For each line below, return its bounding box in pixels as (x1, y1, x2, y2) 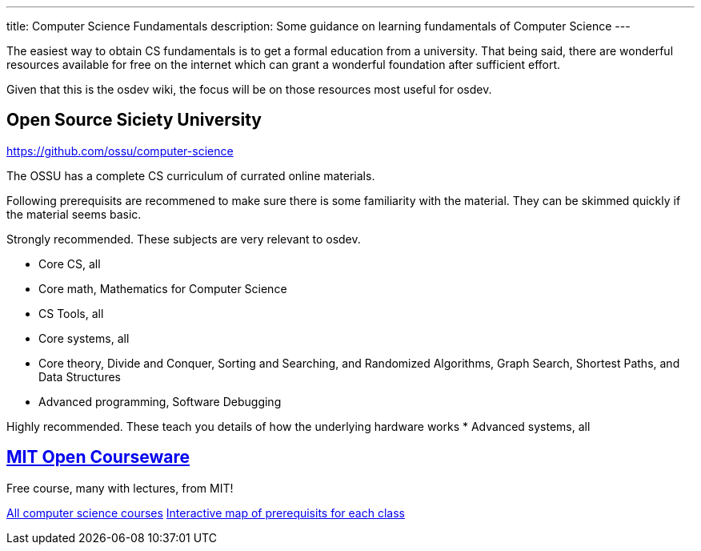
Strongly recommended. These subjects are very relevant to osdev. (6, 231, 361, 246)
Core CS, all (38, 256, 101, 271)
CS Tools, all (38, 306, 104, 320)
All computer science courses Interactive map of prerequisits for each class (6, 505, 405, 520)
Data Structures (38, 369, 121, 384)
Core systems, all (38, 331, 130, 345)
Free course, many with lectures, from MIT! (6, 481, 234, 495)
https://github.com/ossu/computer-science (6, 143, 234, 158)
